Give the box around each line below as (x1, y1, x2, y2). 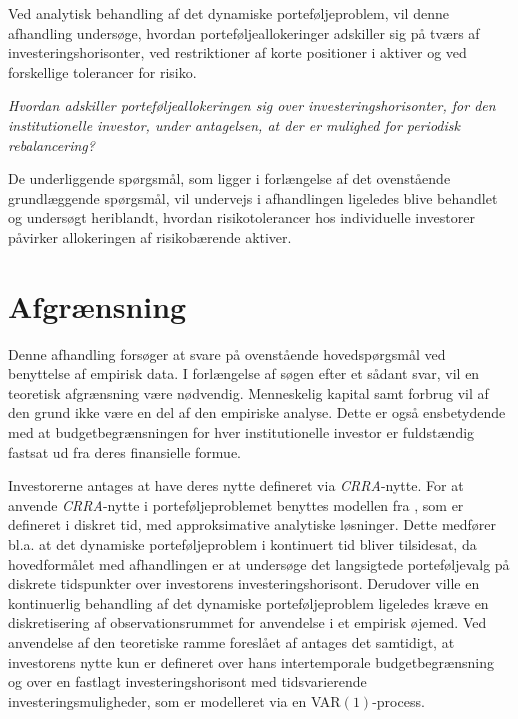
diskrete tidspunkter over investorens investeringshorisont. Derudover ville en (8, 573, 480, 594)
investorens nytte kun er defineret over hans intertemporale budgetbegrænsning (8, 651, 494, 672)
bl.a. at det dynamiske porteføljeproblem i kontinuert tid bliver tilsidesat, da (8, 534, 477, 554)
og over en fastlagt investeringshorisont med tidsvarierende (8, 671, 367, 692)
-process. (372, 690, 425, 711)
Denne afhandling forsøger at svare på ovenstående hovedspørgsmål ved (8, 343, 446, 364)
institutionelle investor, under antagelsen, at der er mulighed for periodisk (8, 114, 460, 135)
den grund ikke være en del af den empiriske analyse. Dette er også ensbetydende (8, 402, 506, 423)
